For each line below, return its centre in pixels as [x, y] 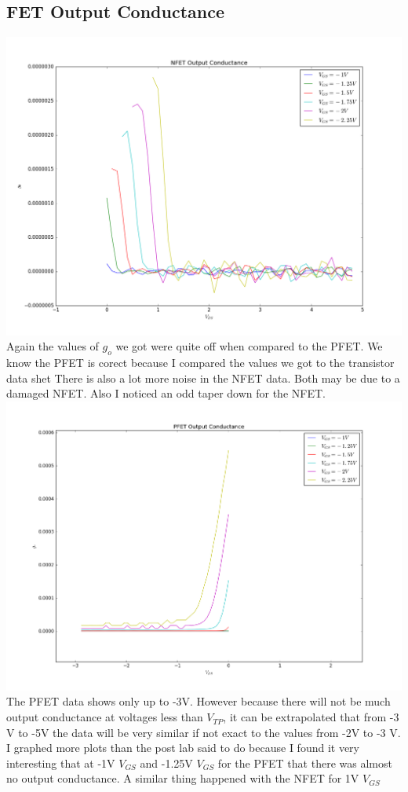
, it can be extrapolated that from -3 [311, 717]
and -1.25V [166, 763]
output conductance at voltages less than [105, 717]
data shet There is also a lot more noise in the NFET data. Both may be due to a [203, 378]
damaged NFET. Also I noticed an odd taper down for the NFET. [166, 393]
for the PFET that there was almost [305, 763]
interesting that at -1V [61, 763]
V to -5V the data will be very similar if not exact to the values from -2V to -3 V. [204, 732]
